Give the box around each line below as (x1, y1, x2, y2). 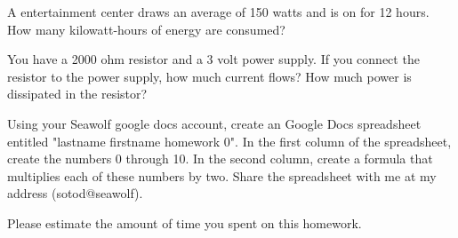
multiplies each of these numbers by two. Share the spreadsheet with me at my (7, 166, 437, 185)
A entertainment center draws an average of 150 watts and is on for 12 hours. (7, 3, 430, 20)
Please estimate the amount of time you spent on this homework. (7, 213, 362, 232)
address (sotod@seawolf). (7, 184, 143, 202)
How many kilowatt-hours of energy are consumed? (7, 20, 285, 38)
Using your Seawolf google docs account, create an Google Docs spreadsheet (7, 114, 422, 132)
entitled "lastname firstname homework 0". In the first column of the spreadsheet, (7, 131, 452, 150)
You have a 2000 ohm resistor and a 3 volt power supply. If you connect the (7, 50, 420, 68)
